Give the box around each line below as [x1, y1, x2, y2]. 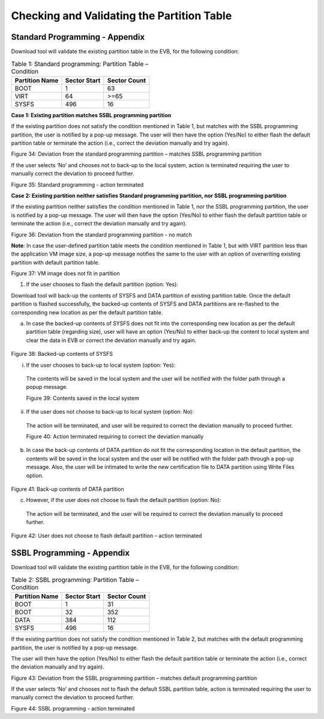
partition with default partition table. [11, 259, 100, 266]
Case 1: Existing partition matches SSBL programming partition [11, 111, 172, 118]
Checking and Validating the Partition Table [11, 9, 232, 22]
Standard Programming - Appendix [11, 32, 145, 42]
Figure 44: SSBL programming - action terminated [11, 705, 135, 712]
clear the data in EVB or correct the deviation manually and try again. [26, 337, 197, 344]
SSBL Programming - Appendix [11, 548, 130, 558]
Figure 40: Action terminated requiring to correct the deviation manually [26, 433, 204, 440]
